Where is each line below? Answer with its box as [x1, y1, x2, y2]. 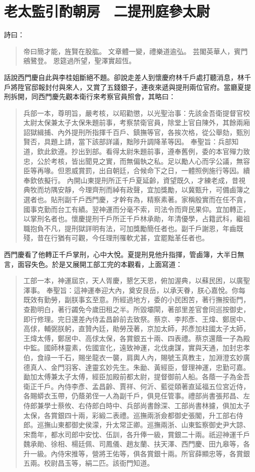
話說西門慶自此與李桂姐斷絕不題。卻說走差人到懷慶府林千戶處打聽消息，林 [4, 72, 244, 82]
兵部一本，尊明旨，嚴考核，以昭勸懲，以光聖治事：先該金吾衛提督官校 [23, 107, 250, 118]
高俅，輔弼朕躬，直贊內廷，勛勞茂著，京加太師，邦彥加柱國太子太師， [23, 323, 250, 334]
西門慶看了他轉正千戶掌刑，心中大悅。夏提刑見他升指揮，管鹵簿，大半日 [4, 249, 237, 259]
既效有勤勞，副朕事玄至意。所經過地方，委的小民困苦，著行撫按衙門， [23, 294, 250, 305]
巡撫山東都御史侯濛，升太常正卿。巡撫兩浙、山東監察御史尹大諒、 [37, 420, 250, 430]
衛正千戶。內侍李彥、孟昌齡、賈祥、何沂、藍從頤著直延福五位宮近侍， [23, 381, 250, 391]
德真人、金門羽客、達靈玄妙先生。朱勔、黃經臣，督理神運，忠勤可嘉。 [23, 362, 250, 372]
